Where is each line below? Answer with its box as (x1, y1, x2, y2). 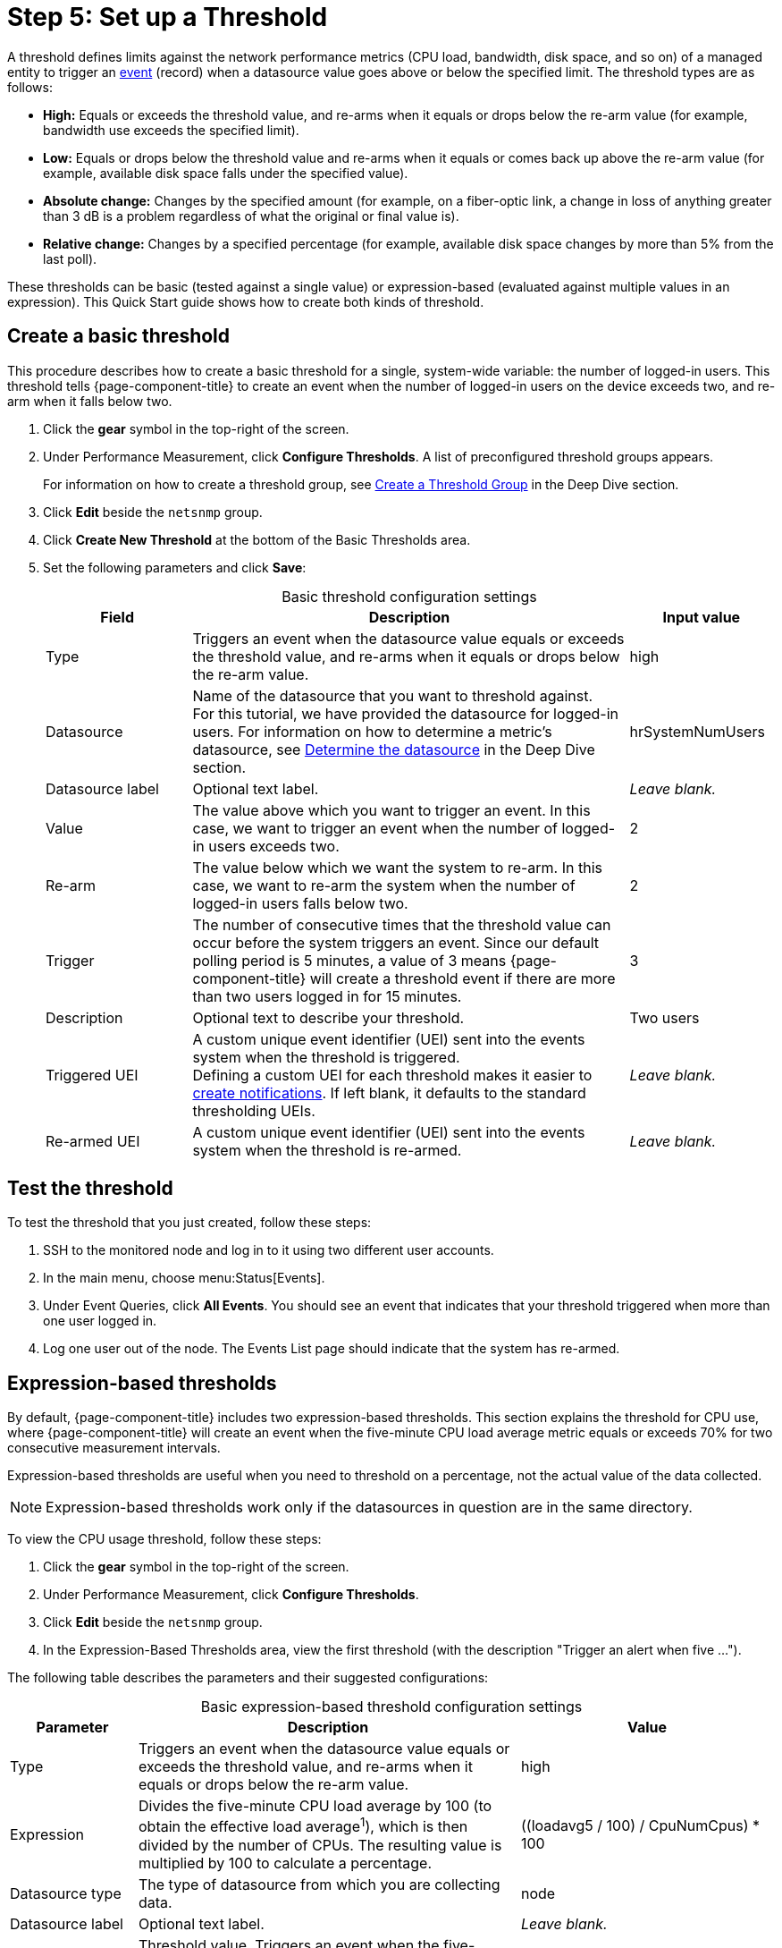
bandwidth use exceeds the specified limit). (43, 122, 299, 138)
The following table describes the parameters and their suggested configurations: (7, 1670, 489, 1686)
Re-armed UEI (46, 1131, 140, 1150)
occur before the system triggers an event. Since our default (192, 933, 600, 952)
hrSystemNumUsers (629, 722, 765, 741)
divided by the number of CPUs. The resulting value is (138, 1835, 502, 1854)
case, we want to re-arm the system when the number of (192, 876, 576, 894)
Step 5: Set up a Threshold (7, 2, 328, 32)
